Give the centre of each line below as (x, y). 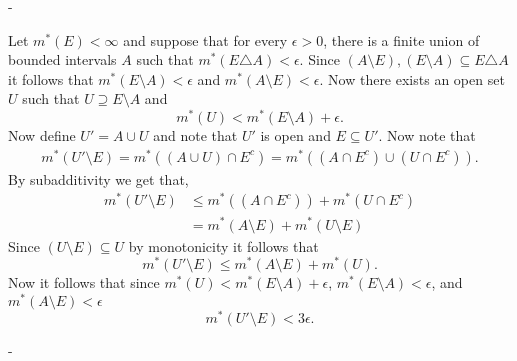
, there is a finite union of (401, 39)
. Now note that (427, 135)
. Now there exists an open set (412, 78)
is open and (295, 135)
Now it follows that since (84, 282)
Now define (42, 135)
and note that (195, 135)
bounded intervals (62, 59)
